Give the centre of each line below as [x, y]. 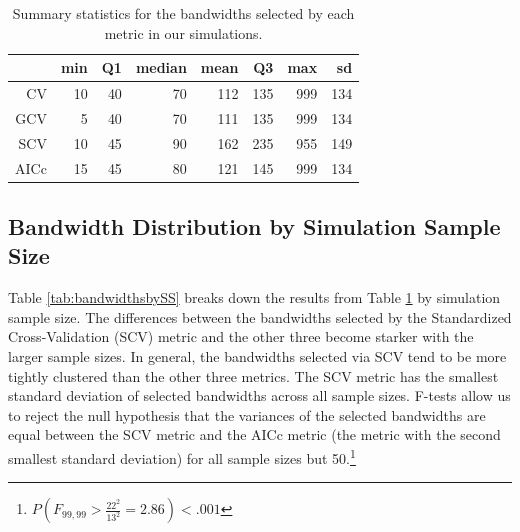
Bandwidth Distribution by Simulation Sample [254, 226]
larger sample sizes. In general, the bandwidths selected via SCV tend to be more [257, 356]
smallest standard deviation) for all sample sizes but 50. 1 [182, 456]
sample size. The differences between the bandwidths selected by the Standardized [260, 316]
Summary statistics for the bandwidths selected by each [183, 13]
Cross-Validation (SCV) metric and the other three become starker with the [241, 336]
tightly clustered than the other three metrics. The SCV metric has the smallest [253, 375]
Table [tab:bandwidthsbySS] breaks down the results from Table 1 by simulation [254, 297]
